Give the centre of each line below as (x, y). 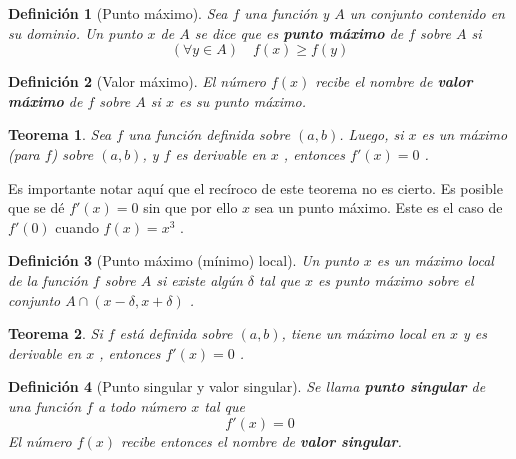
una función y (287, 13)
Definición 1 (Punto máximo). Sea (118, 13)
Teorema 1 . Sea (60, 134)
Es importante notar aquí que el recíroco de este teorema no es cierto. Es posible (255, 187)
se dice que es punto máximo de (299, 32)
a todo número (142, 405)
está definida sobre (176, 333)
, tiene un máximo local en (363, 333)
